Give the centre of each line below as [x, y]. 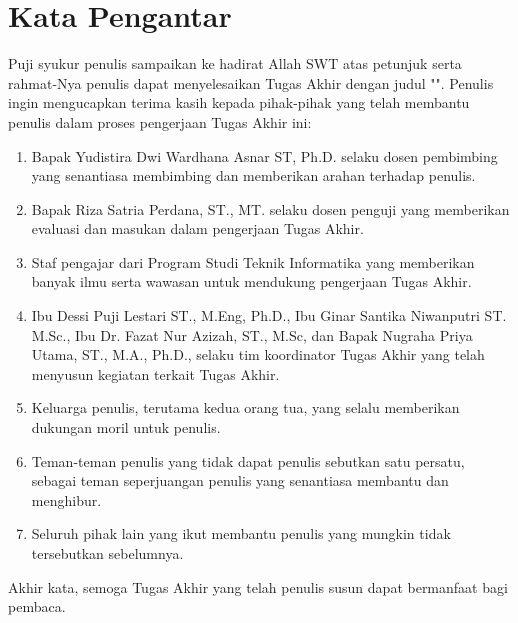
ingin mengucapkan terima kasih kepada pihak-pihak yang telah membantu [239, 102]
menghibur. [66, 499]
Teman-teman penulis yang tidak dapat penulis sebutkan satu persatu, [248, 460]
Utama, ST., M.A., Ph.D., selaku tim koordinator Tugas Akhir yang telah [258, 354]
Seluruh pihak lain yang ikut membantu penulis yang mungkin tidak [241, 533]
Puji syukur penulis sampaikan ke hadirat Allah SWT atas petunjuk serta [235, 63]
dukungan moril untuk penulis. [126, 427]
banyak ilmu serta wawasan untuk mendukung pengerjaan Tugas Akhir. [251, 281]
